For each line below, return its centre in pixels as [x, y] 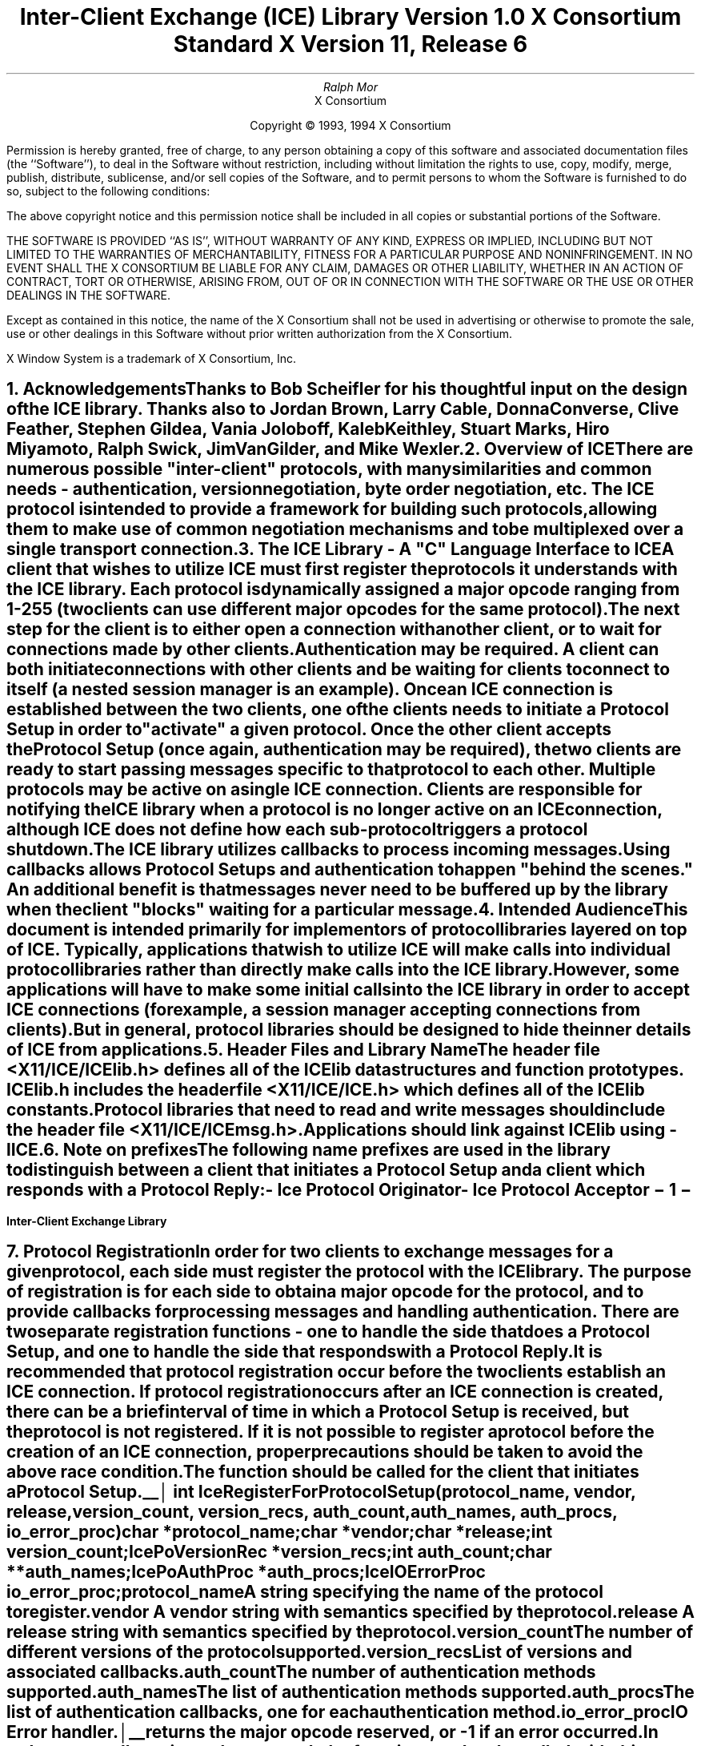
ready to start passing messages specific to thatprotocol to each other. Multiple [331, 770]
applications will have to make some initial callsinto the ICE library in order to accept [348, 990]
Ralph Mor [350, 86]
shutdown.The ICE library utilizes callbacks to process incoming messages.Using [338, 850]
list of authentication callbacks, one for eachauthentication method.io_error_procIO [347, 1712]
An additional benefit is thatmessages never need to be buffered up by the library [337, 890]
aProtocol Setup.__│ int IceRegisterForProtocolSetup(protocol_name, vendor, [321, 1492]
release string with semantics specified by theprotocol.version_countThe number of [350, 1632]
